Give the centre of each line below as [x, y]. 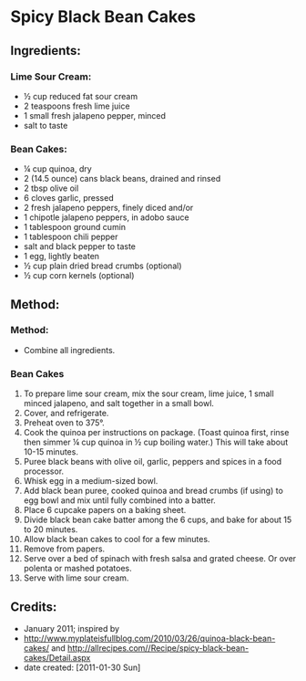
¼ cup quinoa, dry [57, 169]
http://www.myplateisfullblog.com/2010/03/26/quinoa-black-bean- [149, 638]
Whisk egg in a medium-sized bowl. [91, 481]
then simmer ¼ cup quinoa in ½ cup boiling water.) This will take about [156, 442]
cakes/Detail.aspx [57, 657]
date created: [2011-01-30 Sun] [82, 667]
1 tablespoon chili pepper [71, 237]
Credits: [34, 607]
